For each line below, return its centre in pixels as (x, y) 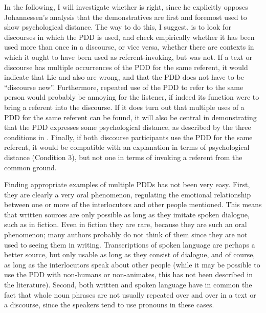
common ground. (30, 167)
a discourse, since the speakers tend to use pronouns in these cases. (109, 305)
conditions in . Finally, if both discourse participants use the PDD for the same (128, 137)
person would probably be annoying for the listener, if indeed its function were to (132, 97)
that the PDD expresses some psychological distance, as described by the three (128, 127)
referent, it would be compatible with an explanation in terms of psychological (127, 147)
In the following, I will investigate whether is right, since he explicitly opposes (126, 7)
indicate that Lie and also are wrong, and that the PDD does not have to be (124, 77)
